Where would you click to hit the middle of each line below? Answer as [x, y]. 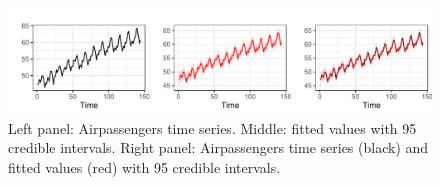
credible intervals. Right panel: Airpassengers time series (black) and [218, 147]
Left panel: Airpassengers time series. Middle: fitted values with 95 [212, 127]
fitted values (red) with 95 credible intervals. [144, 166]
